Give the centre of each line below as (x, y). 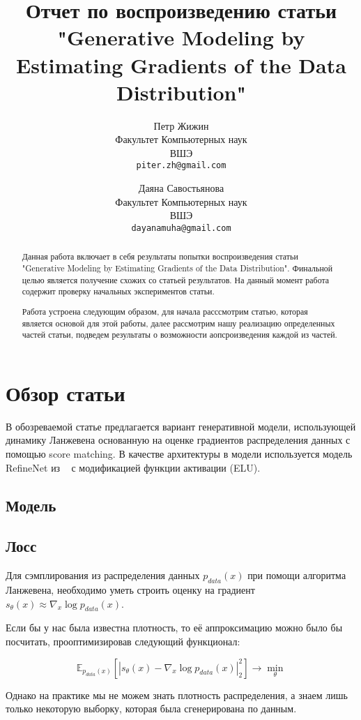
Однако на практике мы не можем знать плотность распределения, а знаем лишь (177, 695)
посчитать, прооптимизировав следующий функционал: (123, 641)
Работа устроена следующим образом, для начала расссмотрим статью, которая (165, 311)
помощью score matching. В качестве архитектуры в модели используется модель (179, 453)
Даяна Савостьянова (181, 188)
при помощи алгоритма (297, 575)
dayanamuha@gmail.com (181, 228)
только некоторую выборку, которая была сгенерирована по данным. (151, 708)
